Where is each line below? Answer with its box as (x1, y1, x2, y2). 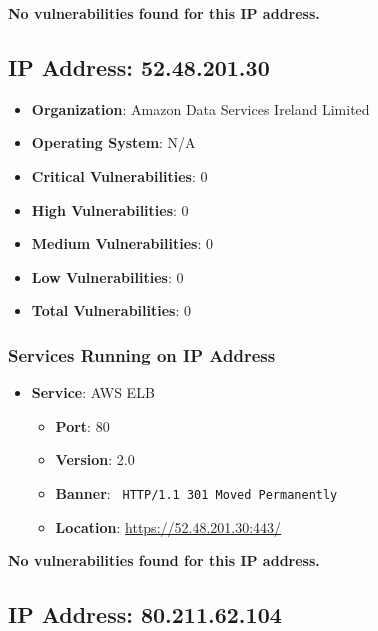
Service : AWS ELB (31, 382, 155, 403)
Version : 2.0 (55, 449, 135, 470)
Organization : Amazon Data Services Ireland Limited (31, 98, 370, 119)
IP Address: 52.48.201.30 (8, 51, 270, 82)
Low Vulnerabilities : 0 (31, 266, 184, 287)
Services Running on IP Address (8, 342, 276, 367)
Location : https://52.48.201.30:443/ (55, 516, 282, 537)
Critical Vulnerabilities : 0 (31, 165, 208, 186)
